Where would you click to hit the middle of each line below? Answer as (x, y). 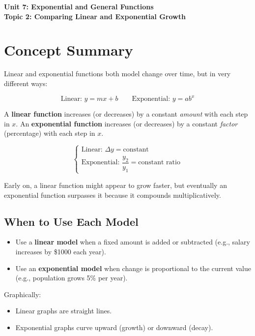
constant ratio (159, 163)
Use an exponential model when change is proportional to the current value (133, 268)
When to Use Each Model (71, 221)
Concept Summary (69, 50)
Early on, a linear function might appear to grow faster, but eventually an (115, 185)
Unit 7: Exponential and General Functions (79, 6)
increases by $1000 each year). (61, 251)
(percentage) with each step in (50, 133)
